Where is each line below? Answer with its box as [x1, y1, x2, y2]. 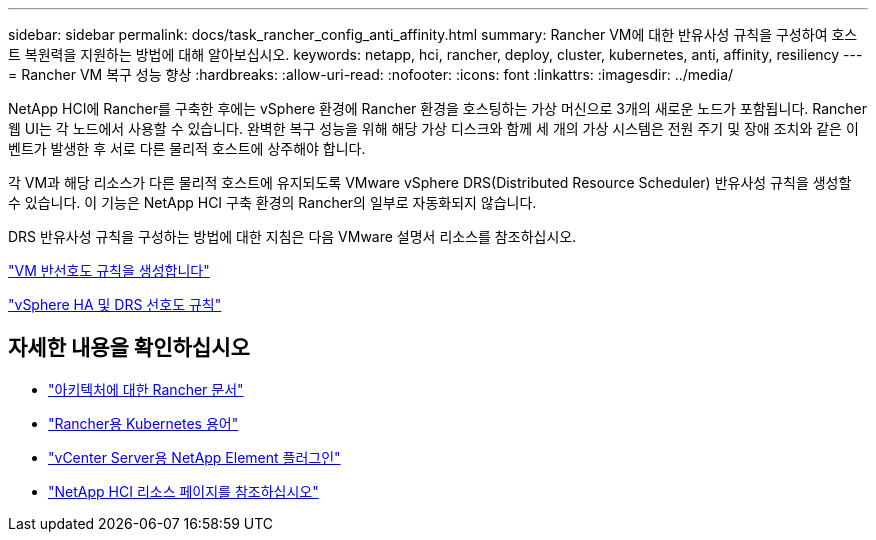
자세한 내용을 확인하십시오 [8, 335, 250, 361]
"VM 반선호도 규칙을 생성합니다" [8, 262, 210, 279]
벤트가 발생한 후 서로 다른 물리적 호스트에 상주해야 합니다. [8, 140, 366, 157]
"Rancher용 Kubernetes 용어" [48, 414, 239, 432]
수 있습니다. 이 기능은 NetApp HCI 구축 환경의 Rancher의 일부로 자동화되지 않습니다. [8, 194, 537, 211]
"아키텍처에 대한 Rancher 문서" [48, 380, 244, 398]
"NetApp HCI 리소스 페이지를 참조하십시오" [48, 482, 319, 500]
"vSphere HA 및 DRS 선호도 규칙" [8, 296, 222, 313]
